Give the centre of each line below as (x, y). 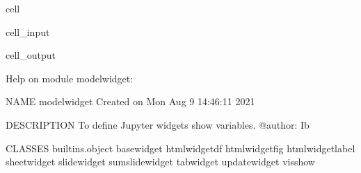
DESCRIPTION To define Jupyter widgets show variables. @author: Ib (158, 124)
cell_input (28, 31)
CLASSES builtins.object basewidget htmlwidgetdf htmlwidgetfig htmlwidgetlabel (180, 148)
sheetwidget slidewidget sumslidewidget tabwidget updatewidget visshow (160, 162)
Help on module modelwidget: (70, 78)
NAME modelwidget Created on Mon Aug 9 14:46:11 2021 (130, 101)
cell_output (31, 55)
